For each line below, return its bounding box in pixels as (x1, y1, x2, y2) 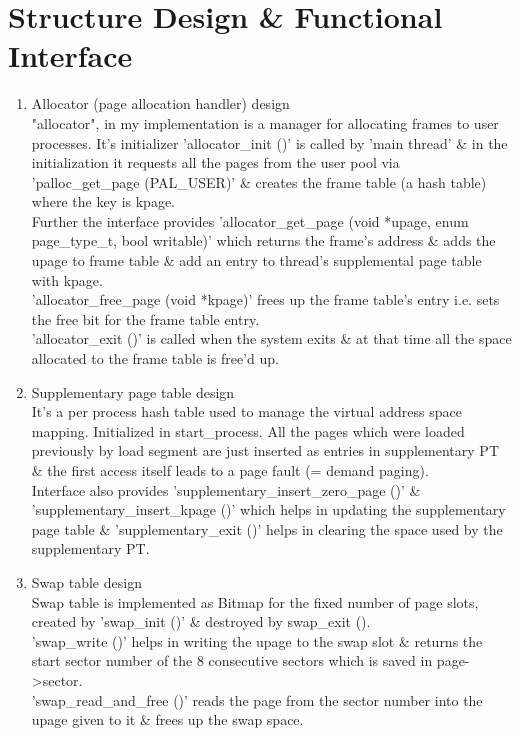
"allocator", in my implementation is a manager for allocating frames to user (31, 112, 499, 133)
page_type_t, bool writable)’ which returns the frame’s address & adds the (31, 230, 496, 251)
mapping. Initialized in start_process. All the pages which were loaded (31, 420, 465, 441)
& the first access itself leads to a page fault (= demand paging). (31, 460, 429, 480)
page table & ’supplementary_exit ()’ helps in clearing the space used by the (31, 518, 503, 539)
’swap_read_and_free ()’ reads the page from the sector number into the (31, 689, 483, 710)
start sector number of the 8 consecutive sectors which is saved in (31, 650, 433, 671)
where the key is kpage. (31, 191, 176, 212)
